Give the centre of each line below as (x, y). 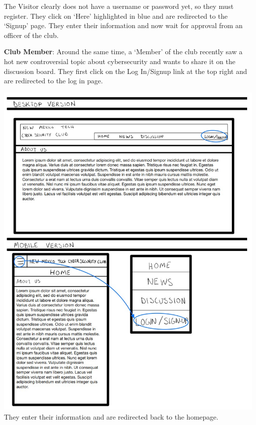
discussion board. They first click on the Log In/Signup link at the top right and (126, 71)
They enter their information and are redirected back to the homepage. (111, 416)
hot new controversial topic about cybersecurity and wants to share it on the (120, 61)
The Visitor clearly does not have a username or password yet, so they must (119, 6)
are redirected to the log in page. (53, 81)
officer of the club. (31, 35)
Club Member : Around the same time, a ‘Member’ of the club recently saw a (123, 52)
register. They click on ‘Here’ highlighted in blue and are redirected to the (116, 16)
